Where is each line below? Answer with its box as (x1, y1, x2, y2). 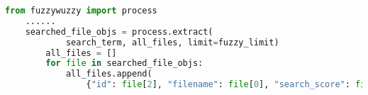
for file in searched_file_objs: (45, 58, 203, 69)
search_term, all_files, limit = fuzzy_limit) (65, 37, 279, 47)
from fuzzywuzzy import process (5, 6, 157, 16)
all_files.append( (65, 69, 152, 79)
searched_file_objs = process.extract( (25, 26, 213, 37)
